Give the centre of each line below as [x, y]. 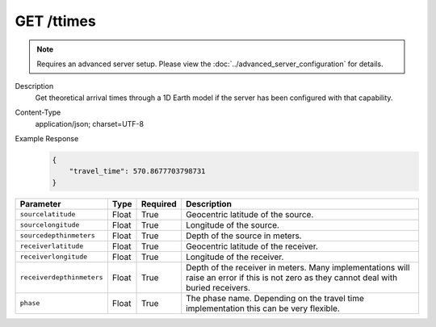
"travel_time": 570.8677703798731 [137, 171]
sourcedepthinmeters [58, 235]
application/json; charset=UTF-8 [90, 124]
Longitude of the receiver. [235, 257]
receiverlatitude [52, 246]
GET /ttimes [55, 21]
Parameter [40, 203]
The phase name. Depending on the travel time [275, 298]
